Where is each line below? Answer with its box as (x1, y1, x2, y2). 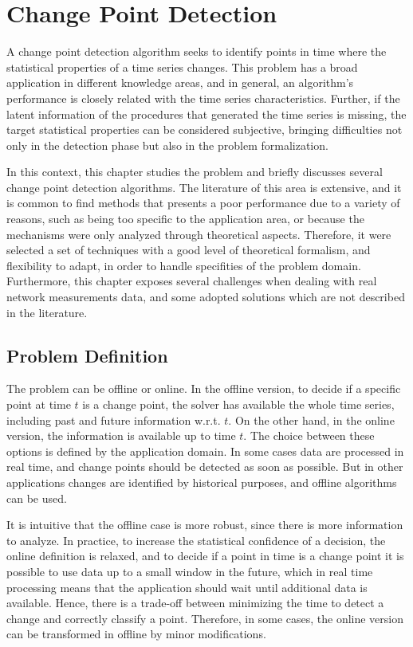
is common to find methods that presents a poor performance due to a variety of (6, 194, 400, 211)
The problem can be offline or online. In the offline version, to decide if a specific (6, 380, 401, 397)
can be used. (6, 489, 67, 506)
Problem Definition (6, 343, 168, 367)
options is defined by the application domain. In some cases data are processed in (6, 442, 404, 459)
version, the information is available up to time (6, 427, 236, 444)
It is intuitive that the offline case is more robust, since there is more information (6, 516, 403, 533)
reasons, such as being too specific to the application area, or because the (6, 210, 364, 227)
